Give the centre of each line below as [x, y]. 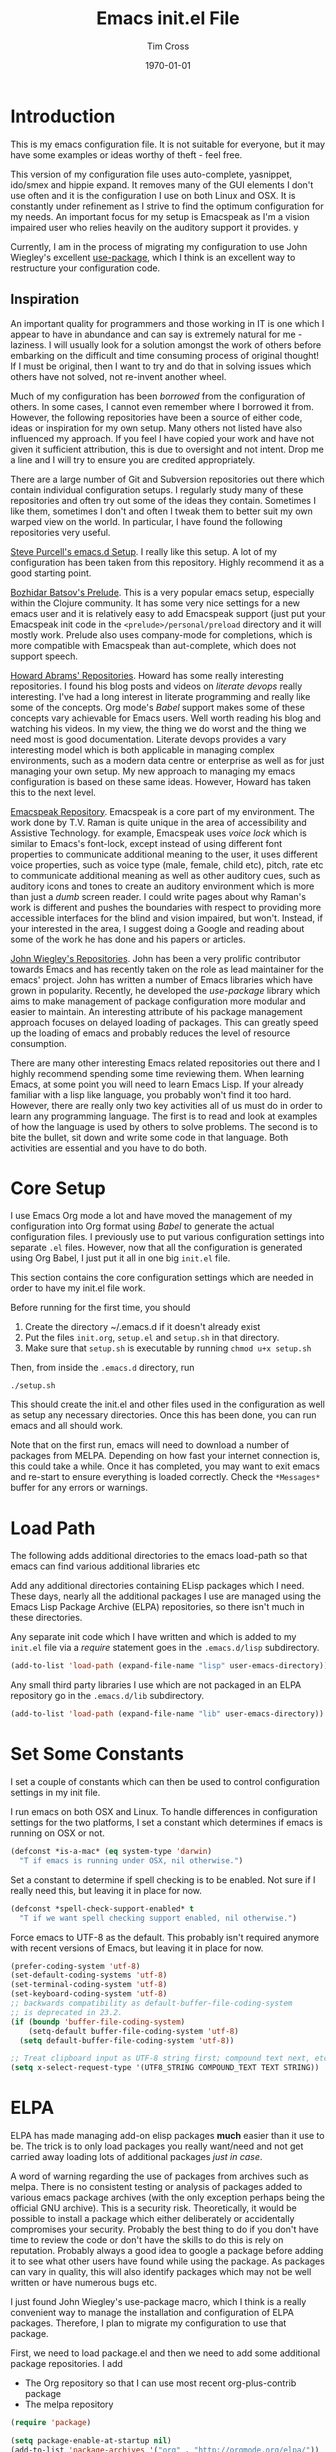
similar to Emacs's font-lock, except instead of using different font [146, 843]
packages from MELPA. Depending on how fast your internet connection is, [165, 1456]
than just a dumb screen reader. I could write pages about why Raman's [158, 896]
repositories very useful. [60, 532]
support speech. [44, 656]
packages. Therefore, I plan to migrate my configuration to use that [148, 2323]
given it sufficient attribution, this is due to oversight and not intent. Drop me [167, 449]
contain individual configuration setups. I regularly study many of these [157, 489]
